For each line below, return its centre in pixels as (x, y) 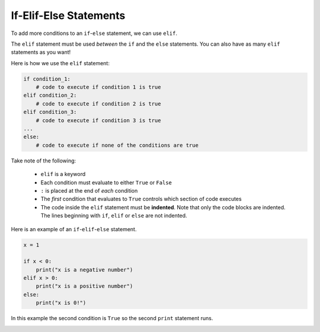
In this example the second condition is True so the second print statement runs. (112, 318)
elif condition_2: (50, 95)
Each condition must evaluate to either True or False (106, 182)
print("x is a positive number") (84, 286)
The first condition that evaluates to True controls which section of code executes (141, 199)
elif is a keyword (63, 174)
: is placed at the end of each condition (89, 190)
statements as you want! (41, 52)
